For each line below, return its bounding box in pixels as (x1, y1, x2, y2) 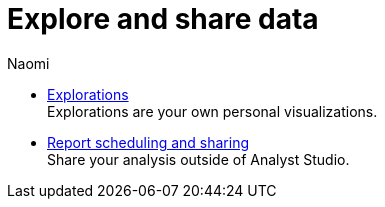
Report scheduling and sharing (47, 133, 250, 151)
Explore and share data (7, 2, 319, 36)
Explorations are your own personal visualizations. (47, 102, 378, 120)
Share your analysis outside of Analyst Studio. (47, 150, 350, 168)
